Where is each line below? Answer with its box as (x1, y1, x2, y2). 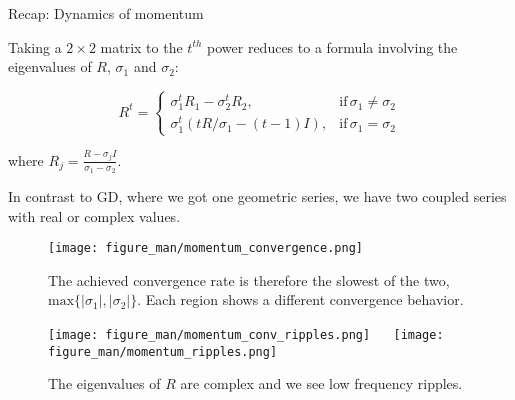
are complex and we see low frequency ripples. (180, 373, 463, 394)
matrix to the (100, 36, 183, 57)
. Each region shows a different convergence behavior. (137, 289, 464, 310)
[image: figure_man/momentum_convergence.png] (48, 241, 363, 256)
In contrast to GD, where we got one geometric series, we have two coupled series (8, 186, 507, 206)
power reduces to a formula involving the (207, 36, 458, 57)
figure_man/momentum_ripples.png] (48, 344, 278, 359)
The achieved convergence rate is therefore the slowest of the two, (48, 269, 450, 290)
